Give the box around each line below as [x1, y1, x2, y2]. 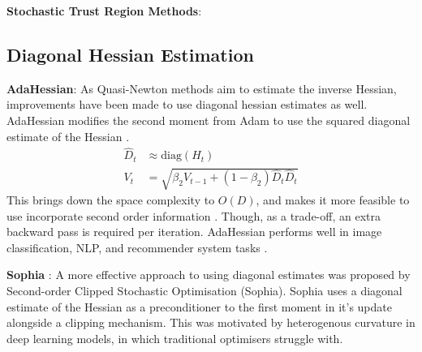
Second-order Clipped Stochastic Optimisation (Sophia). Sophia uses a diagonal [6, 281, 403, 298]
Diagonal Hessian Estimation [6, 41, 254, 67]
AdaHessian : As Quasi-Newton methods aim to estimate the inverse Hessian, [6, 79, 397, 97]
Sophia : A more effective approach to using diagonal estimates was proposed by [6, 266, 411, 283]
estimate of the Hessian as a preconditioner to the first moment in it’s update [6, 298, 392, 315]
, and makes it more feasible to [256, 191, 410, 208]
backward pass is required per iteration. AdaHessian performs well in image [6, 223, 382, 240]
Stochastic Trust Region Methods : [6, 2, 202, 19]
